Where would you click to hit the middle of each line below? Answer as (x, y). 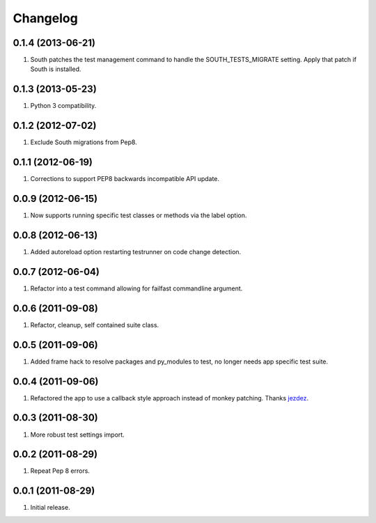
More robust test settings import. (77, 435)
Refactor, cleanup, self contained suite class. (95, 325)
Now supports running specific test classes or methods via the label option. (139, 215)
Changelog (45, 18)
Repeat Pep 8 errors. (60, 471)
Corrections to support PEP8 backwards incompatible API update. (125, 179)
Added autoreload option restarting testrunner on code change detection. (136, 251)
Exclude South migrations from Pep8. (84, 142)
